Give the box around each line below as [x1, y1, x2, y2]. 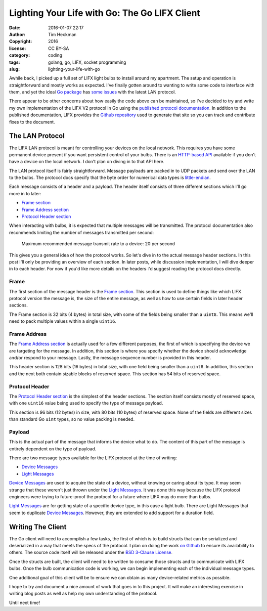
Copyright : [9, 39, 32, 44]
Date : [9, 25, 21, 31]
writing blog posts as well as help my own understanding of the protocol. [9, 591, 158, 597]
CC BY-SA [48, 45, 69, 51]
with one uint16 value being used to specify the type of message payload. [9, 400, 163, 406]
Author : [9, 31, 26, 37]
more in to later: [9, 190, 42, 196]
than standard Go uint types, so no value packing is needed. [9, 416, 135, 422]
